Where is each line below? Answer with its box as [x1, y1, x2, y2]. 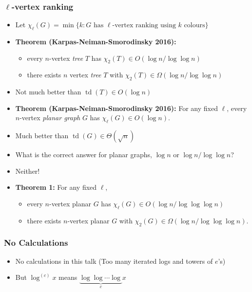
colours [184, 22, 205, 29]
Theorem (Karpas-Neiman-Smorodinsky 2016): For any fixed [15, 103, 218, 113]
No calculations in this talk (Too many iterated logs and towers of [15, 255, 213, 266]
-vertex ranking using [112, 22, 176, 29]
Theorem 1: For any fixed [15, 182, 97, 192]
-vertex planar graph [19, 112, 80, 123]
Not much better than [15, 87, 81, 97]
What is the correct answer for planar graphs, [15, 149, 152, 160]
